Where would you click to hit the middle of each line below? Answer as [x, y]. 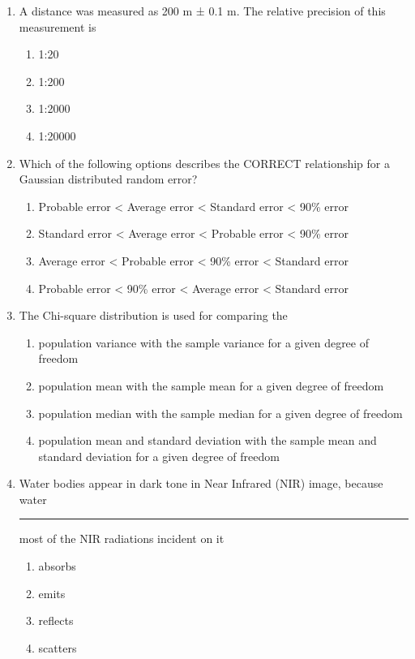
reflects [56, 620]
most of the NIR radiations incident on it [122, 538]
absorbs [57, 566]
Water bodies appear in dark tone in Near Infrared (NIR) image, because [201, 483]
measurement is [58, 26]
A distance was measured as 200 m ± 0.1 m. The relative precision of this [202, 11]
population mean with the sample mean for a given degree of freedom [211, 385]
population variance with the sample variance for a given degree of [203, 342]
